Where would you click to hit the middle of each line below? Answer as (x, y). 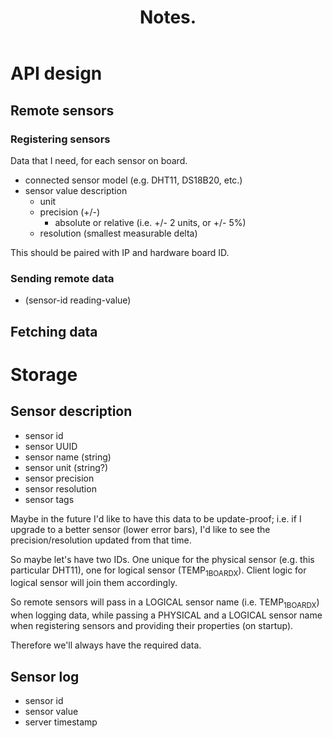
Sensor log (45, 676)
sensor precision (59, 478)
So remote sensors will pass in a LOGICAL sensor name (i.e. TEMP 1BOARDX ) (165, 603)
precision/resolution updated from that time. (101, 540)
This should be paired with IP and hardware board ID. (120, 252)
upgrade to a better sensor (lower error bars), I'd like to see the (140, 529)
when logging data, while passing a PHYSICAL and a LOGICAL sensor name (166, 615)
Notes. (168, 17)
